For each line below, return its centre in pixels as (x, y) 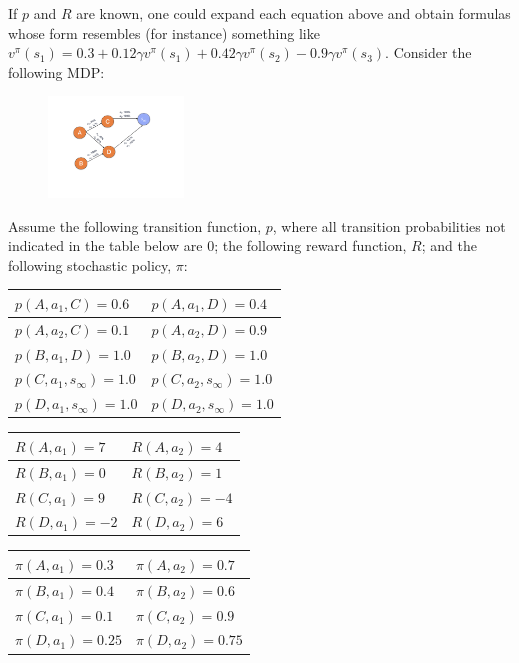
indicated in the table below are (105, 245)
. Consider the (428, 52)
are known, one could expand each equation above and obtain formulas (293, 13)
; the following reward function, (310, 245)
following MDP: (56, 71)
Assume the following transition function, (135, 225)
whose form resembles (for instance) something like (164, 32)
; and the (449, 245)
